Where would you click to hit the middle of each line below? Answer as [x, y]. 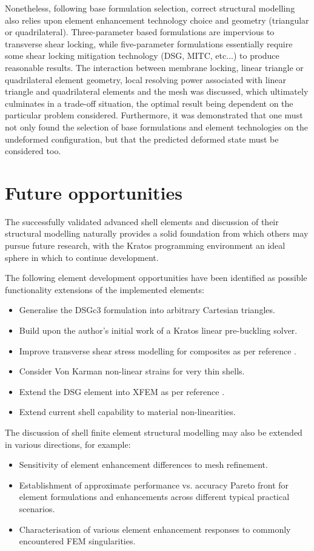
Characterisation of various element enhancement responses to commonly [155, 529]
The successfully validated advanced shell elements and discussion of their [142, 221]
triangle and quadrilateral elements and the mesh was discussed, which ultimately [157, 91]
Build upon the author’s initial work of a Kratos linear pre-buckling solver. [158, 330]
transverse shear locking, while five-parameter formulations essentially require [149, 43]
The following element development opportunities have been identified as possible [156, 278]
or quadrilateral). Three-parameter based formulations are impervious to [140, 32]
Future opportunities [94, 192]
